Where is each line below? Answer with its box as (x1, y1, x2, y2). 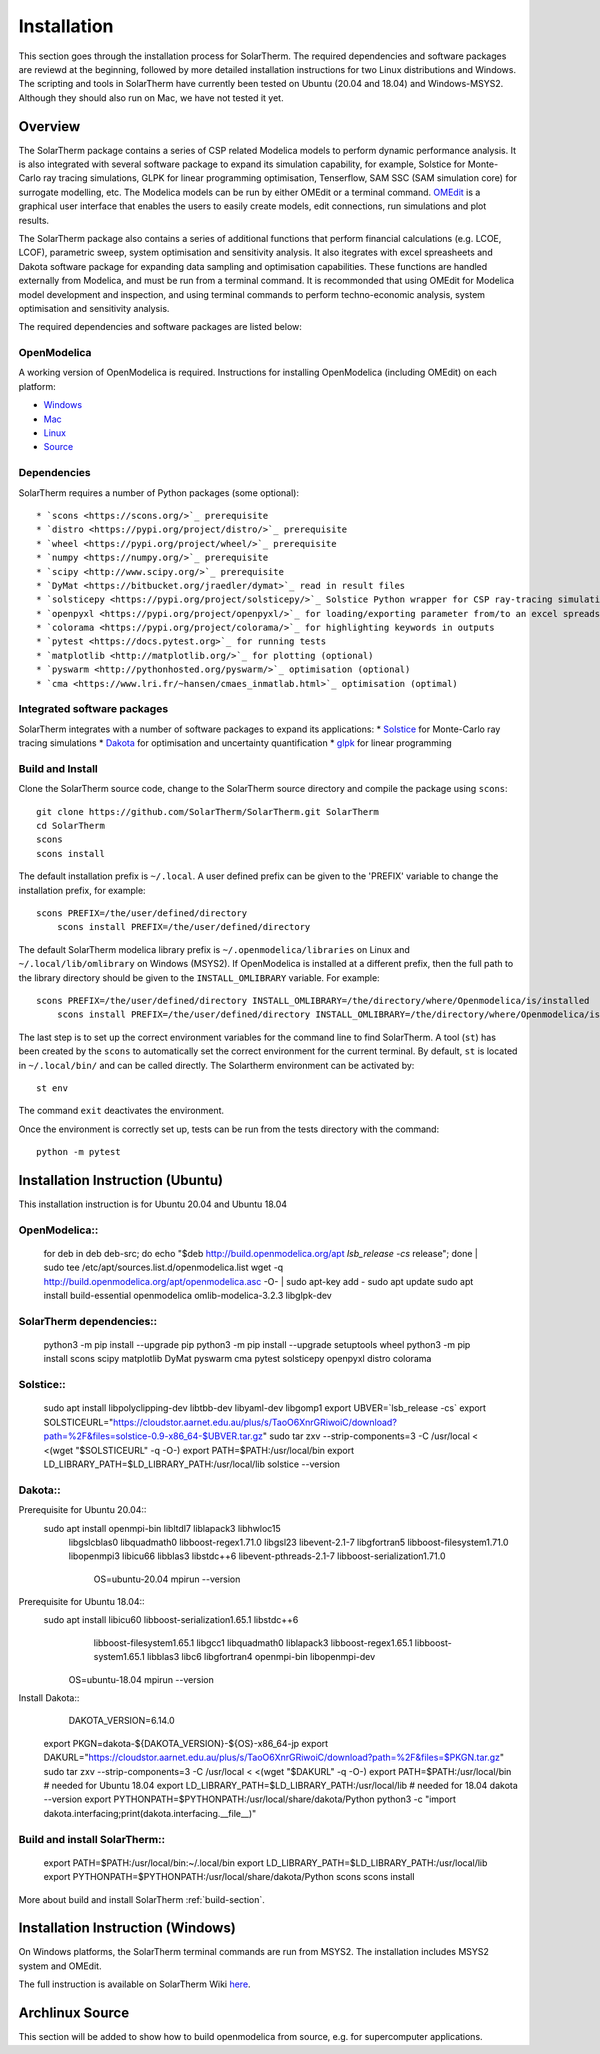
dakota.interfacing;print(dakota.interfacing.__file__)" (43, 1807, 257, 1819)
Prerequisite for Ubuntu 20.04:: (18, 1504, 147, 1516)
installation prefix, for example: (18, 884, 146, 896)
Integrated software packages (18, 702, 169, 716)
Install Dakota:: (18, 1692, 80, 1704)
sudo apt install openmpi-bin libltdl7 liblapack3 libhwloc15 (43, 1522, 282, 1534)
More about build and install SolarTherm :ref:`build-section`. (18, 1893, 265, 1905)
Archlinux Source (18, 2005, 130, 2022)
